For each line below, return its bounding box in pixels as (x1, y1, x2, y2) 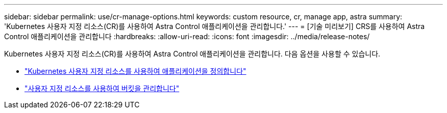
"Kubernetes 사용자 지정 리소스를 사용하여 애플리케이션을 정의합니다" (24, 67, 246, 75)
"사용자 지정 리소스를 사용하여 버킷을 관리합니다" (24, 84, 180, 93)
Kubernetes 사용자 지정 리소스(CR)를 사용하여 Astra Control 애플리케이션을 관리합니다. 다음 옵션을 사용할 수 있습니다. (4, 49, 381, 58)
